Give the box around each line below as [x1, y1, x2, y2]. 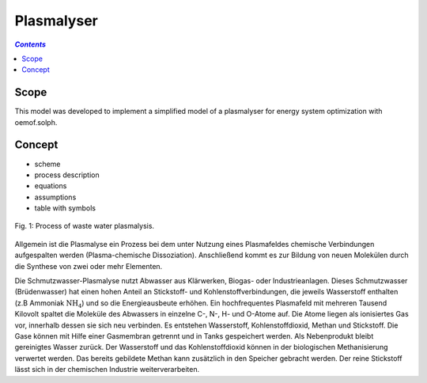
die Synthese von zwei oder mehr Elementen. [14, 261, 163, 271]
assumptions [34, 192, 77, 202]
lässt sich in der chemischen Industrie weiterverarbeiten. [14, 365, 200, 374]
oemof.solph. [14, 117, 58, 127]
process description [34, 170, 100, 180]
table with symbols [34, 203, 96, 213]
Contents [14, 40, 47, 49]
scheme [34, 159, 61, 169]
